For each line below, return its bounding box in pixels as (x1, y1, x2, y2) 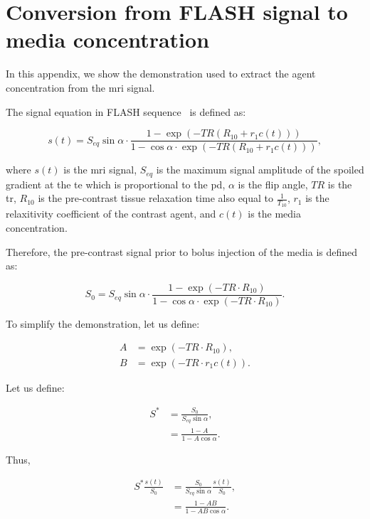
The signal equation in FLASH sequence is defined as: (6, 104, 246, 119)
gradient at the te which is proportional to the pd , (6, 176, 226, 191)
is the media (248, 206, 301, 221)
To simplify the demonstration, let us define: (6, 316, 200, 331)
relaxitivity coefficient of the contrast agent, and (6, 206, 216, 221)
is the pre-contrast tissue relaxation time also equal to (38, 191, 274, 205)
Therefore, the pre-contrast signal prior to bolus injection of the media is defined (6, 244, 358, 259)
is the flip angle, (238, 176, 308, 191)
